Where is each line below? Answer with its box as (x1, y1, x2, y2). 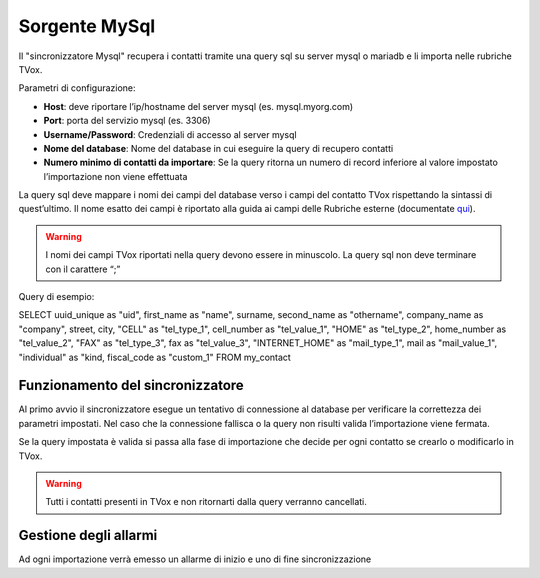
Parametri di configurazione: (18, 82, 136, 94)
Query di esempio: (18, 291, 95, 303)
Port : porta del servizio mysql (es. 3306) (43, 115, 211, 127)
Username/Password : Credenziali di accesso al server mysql (43, 128, 297, 140)
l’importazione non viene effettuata (43, 170, 188, 182)
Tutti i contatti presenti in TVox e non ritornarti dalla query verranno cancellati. (45, 496, 367, 508)
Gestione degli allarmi (18, 527, 158, 544)
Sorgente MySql (18, 15, 156, 37)
